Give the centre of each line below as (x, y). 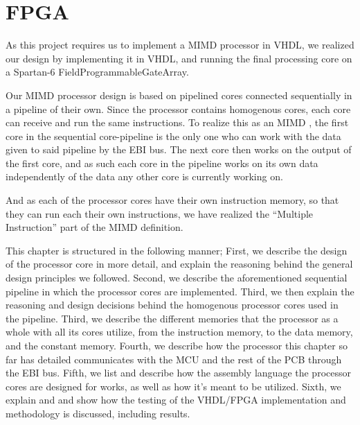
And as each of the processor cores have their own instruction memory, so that (172, 200)
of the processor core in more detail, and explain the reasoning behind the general (179, 264)
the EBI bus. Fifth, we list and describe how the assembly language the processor (178, 373)
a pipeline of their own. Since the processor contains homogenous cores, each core (178, 109)
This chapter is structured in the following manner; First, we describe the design (177, 250)
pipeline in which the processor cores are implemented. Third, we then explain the (180, 291)
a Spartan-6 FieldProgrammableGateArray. (97, 72)
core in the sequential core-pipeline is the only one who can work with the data (173, 136)
